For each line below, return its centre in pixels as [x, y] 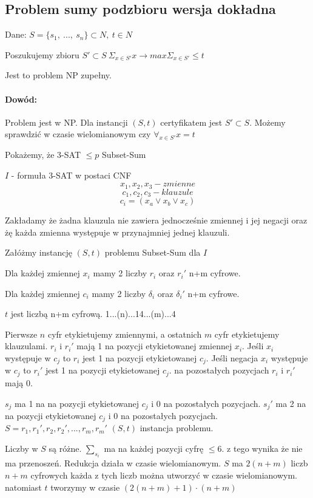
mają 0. [19, 382]
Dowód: [21, 99]
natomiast [23, 487]
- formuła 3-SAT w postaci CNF [71, 175]
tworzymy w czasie [85, 487]
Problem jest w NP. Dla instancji [66, 122]
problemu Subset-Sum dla [153, 252]
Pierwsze [21, 334]
